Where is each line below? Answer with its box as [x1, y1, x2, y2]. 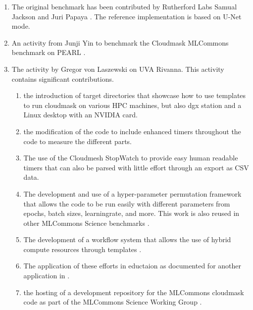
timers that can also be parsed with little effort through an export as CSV [23, 162, 249, 172]
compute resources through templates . [23, 244, 142, 254]
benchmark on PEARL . [11, 47, 86, 57]
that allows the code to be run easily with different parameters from [23, 198, 230, 208]
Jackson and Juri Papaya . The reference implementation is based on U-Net [11, 11, 242, 21]
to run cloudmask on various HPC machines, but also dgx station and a [23, 100, 242, 110]
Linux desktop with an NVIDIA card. [23, 109, 138, 120]
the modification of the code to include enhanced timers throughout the [23, 126, 241, 136]
